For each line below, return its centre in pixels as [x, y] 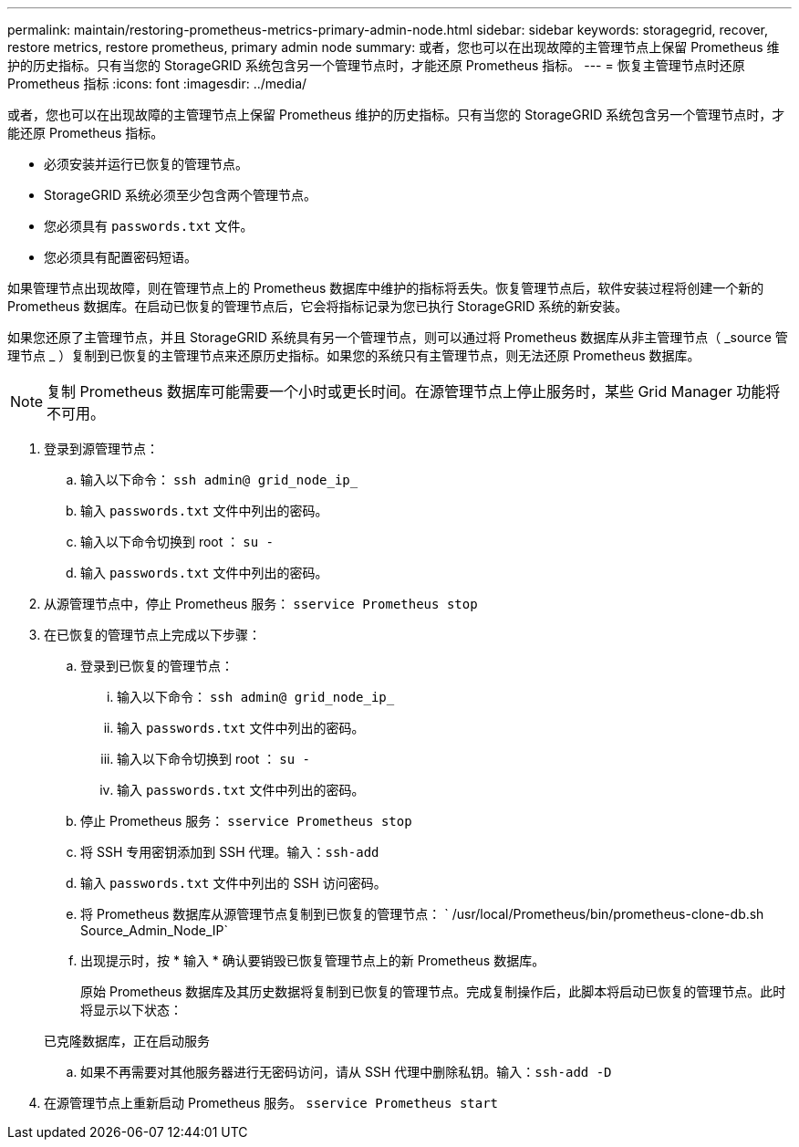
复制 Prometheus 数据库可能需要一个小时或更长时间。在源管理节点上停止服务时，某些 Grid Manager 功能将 [414, 391]
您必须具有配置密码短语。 [120, 257]
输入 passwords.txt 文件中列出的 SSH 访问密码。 [233, 883]
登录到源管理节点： [101, 448]
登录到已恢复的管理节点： [157, 666]
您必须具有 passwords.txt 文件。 [149, 226]
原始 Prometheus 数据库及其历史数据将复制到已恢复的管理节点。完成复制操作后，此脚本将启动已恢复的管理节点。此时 [433, 991]
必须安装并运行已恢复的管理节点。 [146, 164]
